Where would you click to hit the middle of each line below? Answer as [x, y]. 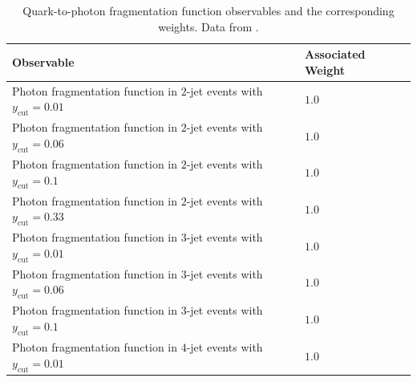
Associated [335, 54]
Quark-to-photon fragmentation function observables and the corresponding [208, 10]
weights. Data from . [208, 26]
